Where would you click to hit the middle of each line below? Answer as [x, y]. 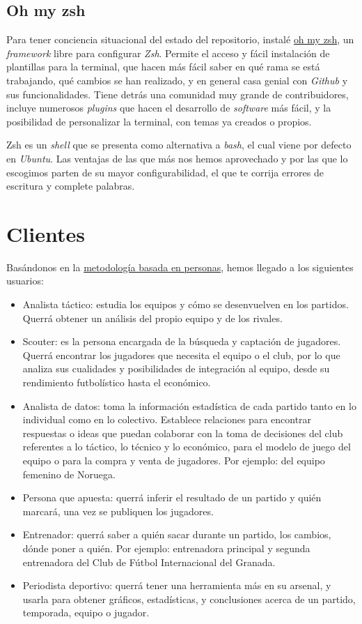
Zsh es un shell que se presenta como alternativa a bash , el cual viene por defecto [179, 145]
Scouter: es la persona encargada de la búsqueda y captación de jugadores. [182, 341]
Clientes [46, 233]
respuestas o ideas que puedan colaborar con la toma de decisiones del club [183, 433]
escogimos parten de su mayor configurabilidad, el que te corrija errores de [165, 172]
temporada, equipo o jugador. [86, 612]
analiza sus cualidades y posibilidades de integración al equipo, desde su [176, 368]
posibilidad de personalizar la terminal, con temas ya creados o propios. [159, 121]
